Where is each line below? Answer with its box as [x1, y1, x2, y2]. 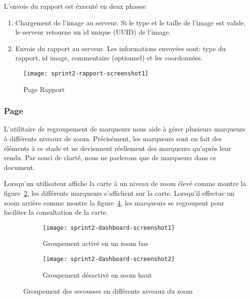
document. [4, 162, 35, 172]
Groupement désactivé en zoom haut [43, 269, 152, 280]
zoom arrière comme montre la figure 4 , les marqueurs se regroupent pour [4, 197, 225, 207]
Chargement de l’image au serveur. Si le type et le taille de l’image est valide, [15, 17, 246, 27]
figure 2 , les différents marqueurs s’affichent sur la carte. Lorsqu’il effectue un [4, 188, 234, 198]
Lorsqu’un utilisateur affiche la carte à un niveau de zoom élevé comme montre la [4, 178, 246, 188]
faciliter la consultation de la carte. [4, 207, 108, 217]
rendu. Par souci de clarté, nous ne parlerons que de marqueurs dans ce [4, 152, 217, 163]
